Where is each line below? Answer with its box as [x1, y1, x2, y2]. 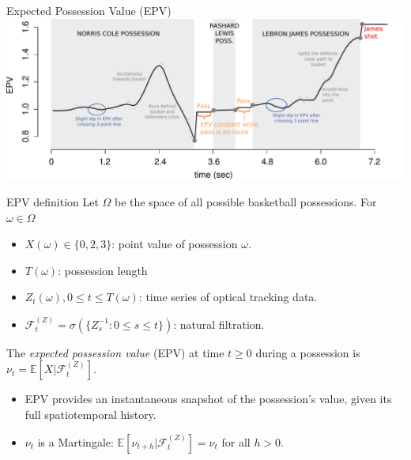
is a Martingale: [37, 433, 114, 450]
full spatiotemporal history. [25, 405, 156, 422]
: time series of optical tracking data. [138, 288, 318, 305]
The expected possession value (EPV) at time [6, 344, 224, 360]
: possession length [58, 262, 148, 278]
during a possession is [255, 344, 360, 360]
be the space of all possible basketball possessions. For [115, 193, 377, 209]
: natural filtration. [173, 315, 265, 332]
